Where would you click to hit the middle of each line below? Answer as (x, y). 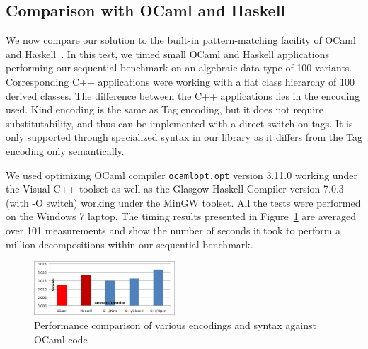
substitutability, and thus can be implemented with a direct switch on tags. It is (179, 123)
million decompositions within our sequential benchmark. (130, 244)
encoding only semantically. (65, 150)
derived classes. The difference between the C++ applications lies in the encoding (183, 95)
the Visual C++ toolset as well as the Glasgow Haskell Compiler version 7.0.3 (175, 189)
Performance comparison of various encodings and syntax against (175, 325)
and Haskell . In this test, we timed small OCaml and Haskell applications (167, 53)
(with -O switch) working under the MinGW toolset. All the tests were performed (183, 202)
